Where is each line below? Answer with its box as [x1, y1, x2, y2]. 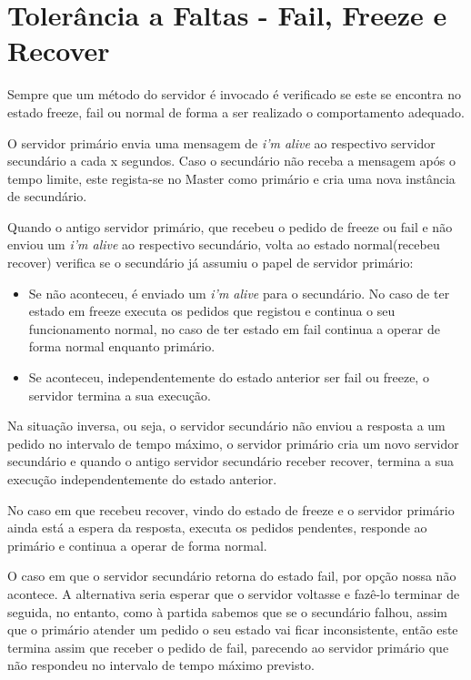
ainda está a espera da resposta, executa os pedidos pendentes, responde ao [7, 518, 427, 537]
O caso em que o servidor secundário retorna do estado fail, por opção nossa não [7, 566, 456, 585]
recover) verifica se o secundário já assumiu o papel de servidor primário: [7, 253, 414, 272]
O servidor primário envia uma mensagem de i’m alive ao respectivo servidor [7, 133, 436, 152]
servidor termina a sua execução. [28, 385, 211, 404]
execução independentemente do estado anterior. [7, 470, 277, 488]
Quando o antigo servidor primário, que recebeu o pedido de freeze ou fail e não [7, 217, 453, 236]
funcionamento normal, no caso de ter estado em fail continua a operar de [28, 319, 440, 338]
